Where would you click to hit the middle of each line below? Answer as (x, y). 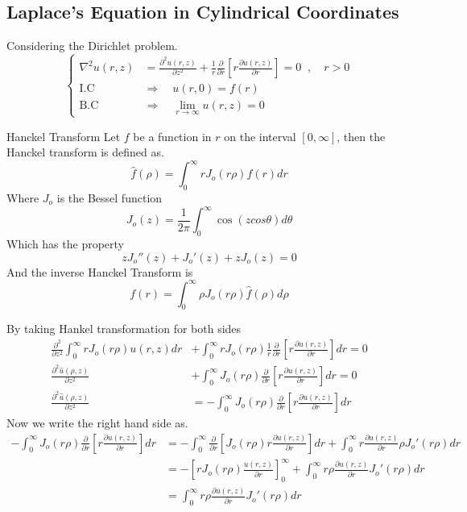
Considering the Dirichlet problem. (92, 46)
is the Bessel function (110, 198)
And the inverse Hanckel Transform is (100, 271)
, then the (361, 136)
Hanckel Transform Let (64, 136)
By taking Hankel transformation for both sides (124, 329)
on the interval (260, 136)
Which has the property (66, 243)
